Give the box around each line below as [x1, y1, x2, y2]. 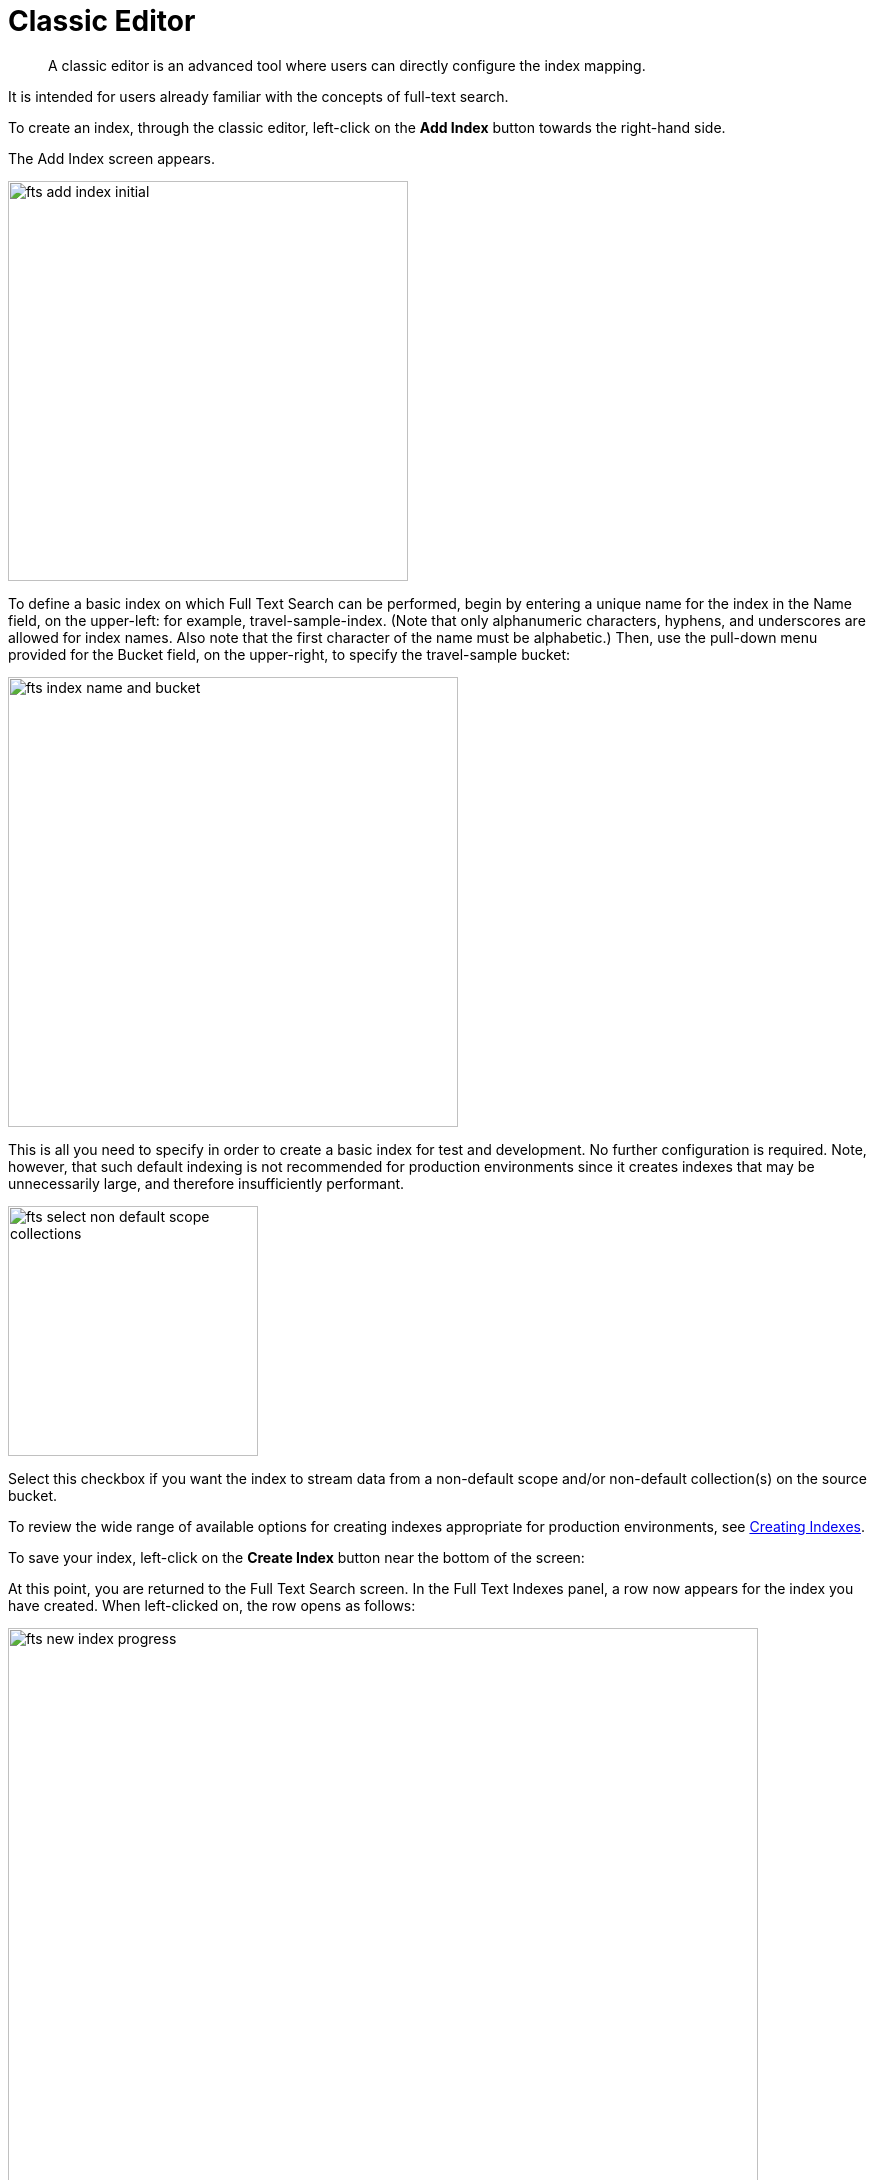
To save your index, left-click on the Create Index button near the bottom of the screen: [8, 1548, 585, 1566]
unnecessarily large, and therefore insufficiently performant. [8, 1174, 405, 1192]
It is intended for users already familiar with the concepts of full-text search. [8, 87, 509, 105]
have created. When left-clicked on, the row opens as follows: [8, 1596, 416, 1614]
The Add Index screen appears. [8, 149, 216, 167]
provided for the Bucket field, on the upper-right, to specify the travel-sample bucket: [8, 645, 571, 663]
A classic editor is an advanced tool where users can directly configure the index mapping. [48, 56, 646, 74]
